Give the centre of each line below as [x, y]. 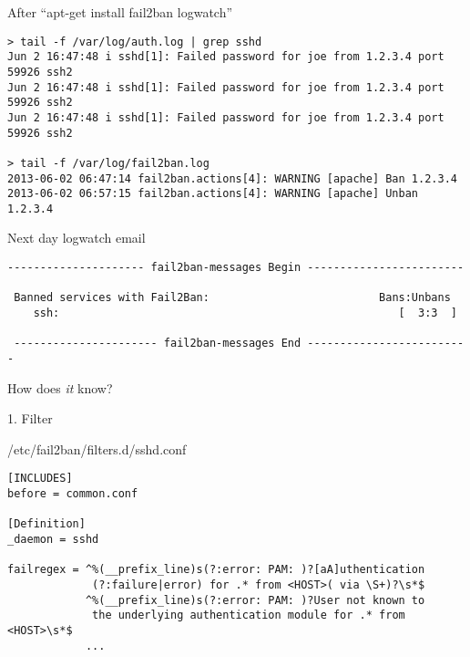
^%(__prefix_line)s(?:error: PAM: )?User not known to [255, 600]
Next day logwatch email [77, 238]
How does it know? [60, 387]
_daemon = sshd [53, 540]
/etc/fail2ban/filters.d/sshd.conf [97, 448]
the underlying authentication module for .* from [249, 615]
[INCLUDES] [40, 479]
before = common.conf [73, 494]
